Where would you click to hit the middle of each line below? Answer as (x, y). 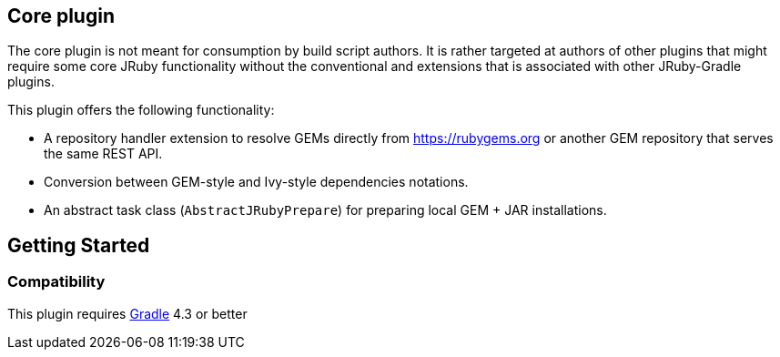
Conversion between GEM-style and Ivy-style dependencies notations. (256, 182)
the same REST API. (103, 154)
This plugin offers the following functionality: (141, 110)
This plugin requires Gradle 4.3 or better (127, 313)
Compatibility (56, 282)
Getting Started (79, 245)
